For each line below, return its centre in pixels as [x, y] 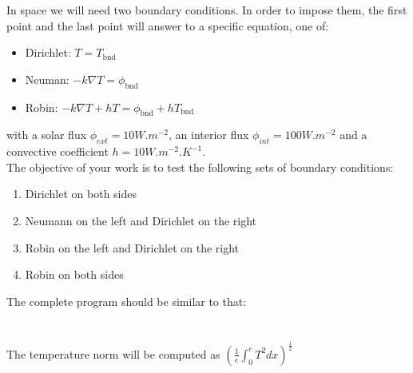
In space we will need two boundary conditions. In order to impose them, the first [207, 10]
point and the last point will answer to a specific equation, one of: [168, 25]
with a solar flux [47, 135]
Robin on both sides [74, 274]
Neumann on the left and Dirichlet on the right [141, 220]
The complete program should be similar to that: [127, 301]
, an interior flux [209, 135]
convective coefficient [58, 151]
